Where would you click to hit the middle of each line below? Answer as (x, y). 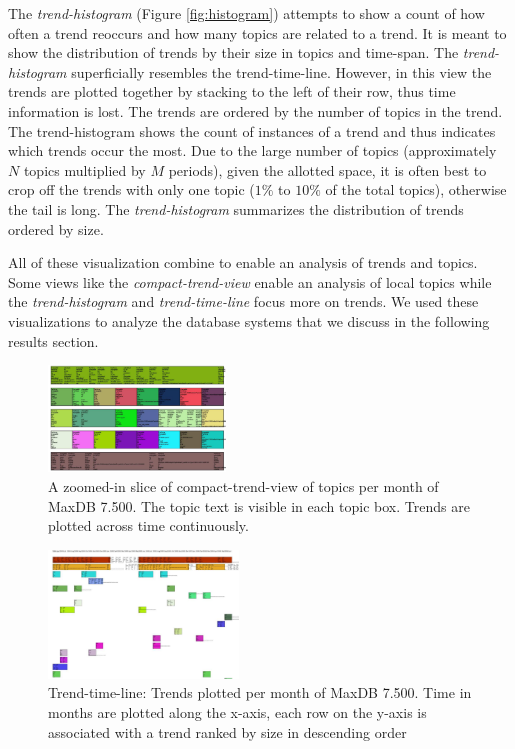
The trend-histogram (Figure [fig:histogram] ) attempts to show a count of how (246, 13)
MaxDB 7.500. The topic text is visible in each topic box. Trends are (259, 505)
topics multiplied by (84, 169)
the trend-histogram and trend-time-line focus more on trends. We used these (243, 301)
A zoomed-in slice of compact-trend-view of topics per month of (243, 485)
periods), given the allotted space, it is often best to (327, 169)
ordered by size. (56, 228)
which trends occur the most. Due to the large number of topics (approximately (252, 150)
